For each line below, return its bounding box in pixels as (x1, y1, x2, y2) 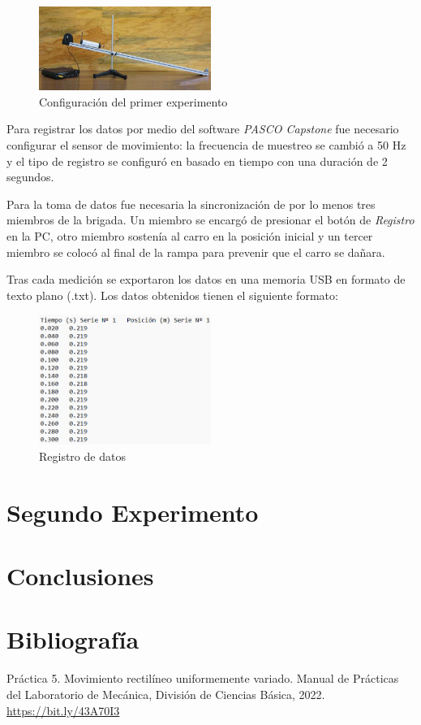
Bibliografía (6, 623, 140, 656)
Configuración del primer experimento (39, 93, 228, 110)
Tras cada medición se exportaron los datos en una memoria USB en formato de (6, 271, 406, 288)
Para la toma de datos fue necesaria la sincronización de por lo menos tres (6, 195, 376, 212)
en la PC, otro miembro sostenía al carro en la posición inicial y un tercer (6, 227, 373, 244)
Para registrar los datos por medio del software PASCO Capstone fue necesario (6, 120, 399, 137)
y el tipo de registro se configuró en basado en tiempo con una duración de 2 (6, 152, 388, 169)
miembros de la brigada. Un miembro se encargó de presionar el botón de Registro (6, 211, 415, 228)
